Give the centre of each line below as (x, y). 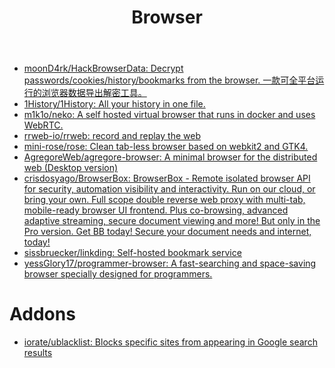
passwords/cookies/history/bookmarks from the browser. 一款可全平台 (169, 80)
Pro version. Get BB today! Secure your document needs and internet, (167, 232)
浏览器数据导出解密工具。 (94, 93)
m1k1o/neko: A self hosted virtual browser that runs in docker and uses (169, 115)
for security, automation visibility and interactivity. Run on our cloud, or (169, 189)
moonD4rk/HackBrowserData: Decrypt (103, 68)
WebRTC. (43, 125)
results (38, 353)
